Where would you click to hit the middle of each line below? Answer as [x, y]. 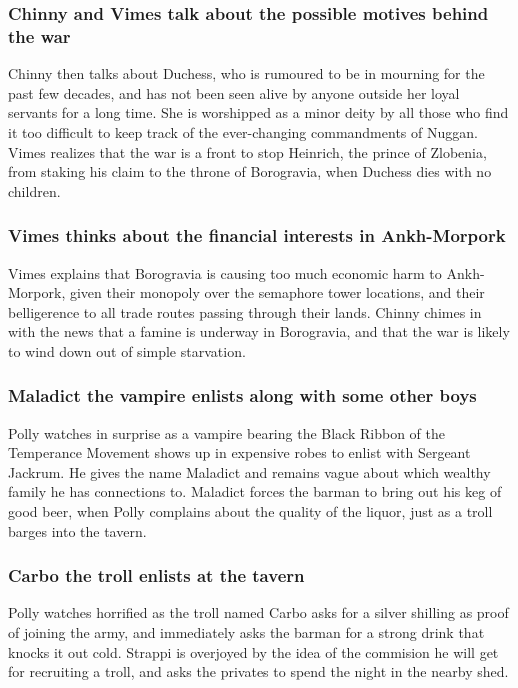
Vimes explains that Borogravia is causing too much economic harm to [225, 272]
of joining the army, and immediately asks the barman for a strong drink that [246, 632]
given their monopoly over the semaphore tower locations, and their [277, 292]
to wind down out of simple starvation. [127, 350]
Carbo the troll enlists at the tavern [156, 575]
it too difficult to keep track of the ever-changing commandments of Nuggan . [243, 131]
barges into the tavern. [77, 530]
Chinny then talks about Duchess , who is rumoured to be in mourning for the [246, 73]
